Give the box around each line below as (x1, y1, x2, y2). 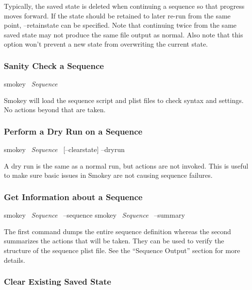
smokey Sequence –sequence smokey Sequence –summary (4, 210, 185, 220)
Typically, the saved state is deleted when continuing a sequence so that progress (4, 1, 245, 11)
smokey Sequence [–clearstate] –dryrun (4, 144, 125, 154)
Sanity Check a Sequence (4, 59, 104, 71)
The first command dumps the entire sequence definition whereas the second (4, 226, 231, 236)
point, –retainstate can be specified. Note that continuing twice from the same (4, 20, 237, 30)
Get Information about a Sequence (4, 190, 143, 203)
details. (4, 255, 25, 265)
